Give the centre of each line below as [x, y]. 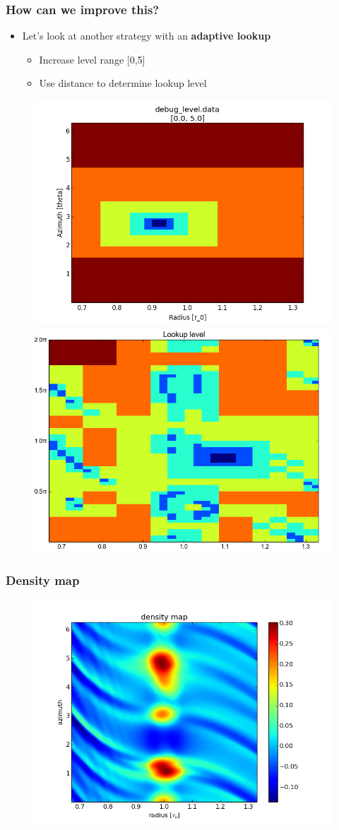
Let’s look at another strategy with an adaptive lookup [147, 36]
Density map [43, 580]
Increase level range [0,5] [92, 59]
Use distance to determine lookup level [123, 83]
